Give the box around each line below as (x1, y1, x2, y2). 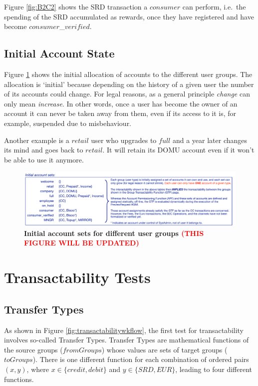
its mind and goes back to (4, 144, 83, 155)
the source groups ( (4, 344, 63, 354)
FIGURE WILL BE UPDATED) (24, 237, 139, 248)
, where (26, 363, 49, 374)
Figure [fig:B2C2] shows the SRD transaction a (4, 1, 148, 11)
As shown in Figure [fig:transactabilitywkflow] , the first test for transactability (4, 324, 244, 335)
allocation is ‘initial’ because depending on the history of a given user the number (4, 78, 254, 89)
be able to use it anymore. (4, 154, 84, 164)
